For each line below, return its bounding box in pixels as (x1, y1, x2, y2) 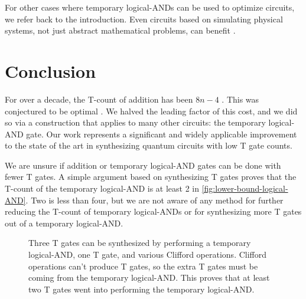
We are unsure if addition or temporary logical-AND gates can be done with (5, 159, 281, 171)
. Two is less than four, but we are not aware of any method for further (25, 193, 284, 206)
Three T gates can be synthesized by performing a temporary (28, 236, 251, 249)
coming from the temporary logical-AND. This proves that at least (28, 271, 270, 284)
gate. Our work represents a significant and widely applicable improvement (26, 127, 297, 140)
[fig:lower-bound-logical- (201, 182, 288, 195)
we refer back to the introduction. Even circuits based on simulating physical (5, 12, 283, 25)
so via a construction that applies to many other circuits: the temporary (5, 116, 266, 129)
